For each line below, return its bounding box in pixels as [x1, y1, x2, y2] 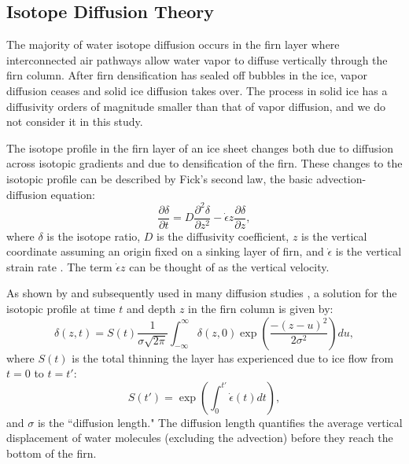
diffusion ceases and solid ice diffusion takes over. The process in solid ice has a [6, 82, 388, 98]
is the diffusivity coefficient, [157, 227, 289, 244]
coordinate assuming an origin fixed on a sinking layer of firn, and [6, 243, 324, 260]
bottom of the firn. [6, 445, 97, 462]
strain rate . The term [6, 258, 112, 274]
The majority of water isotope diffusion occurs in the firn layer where [6, 36, 340, 53]
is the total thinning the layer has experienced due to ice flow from [72, 349, 394, 366]
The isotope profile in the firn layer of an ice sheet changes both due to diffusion [6, 139, 393, 156]
